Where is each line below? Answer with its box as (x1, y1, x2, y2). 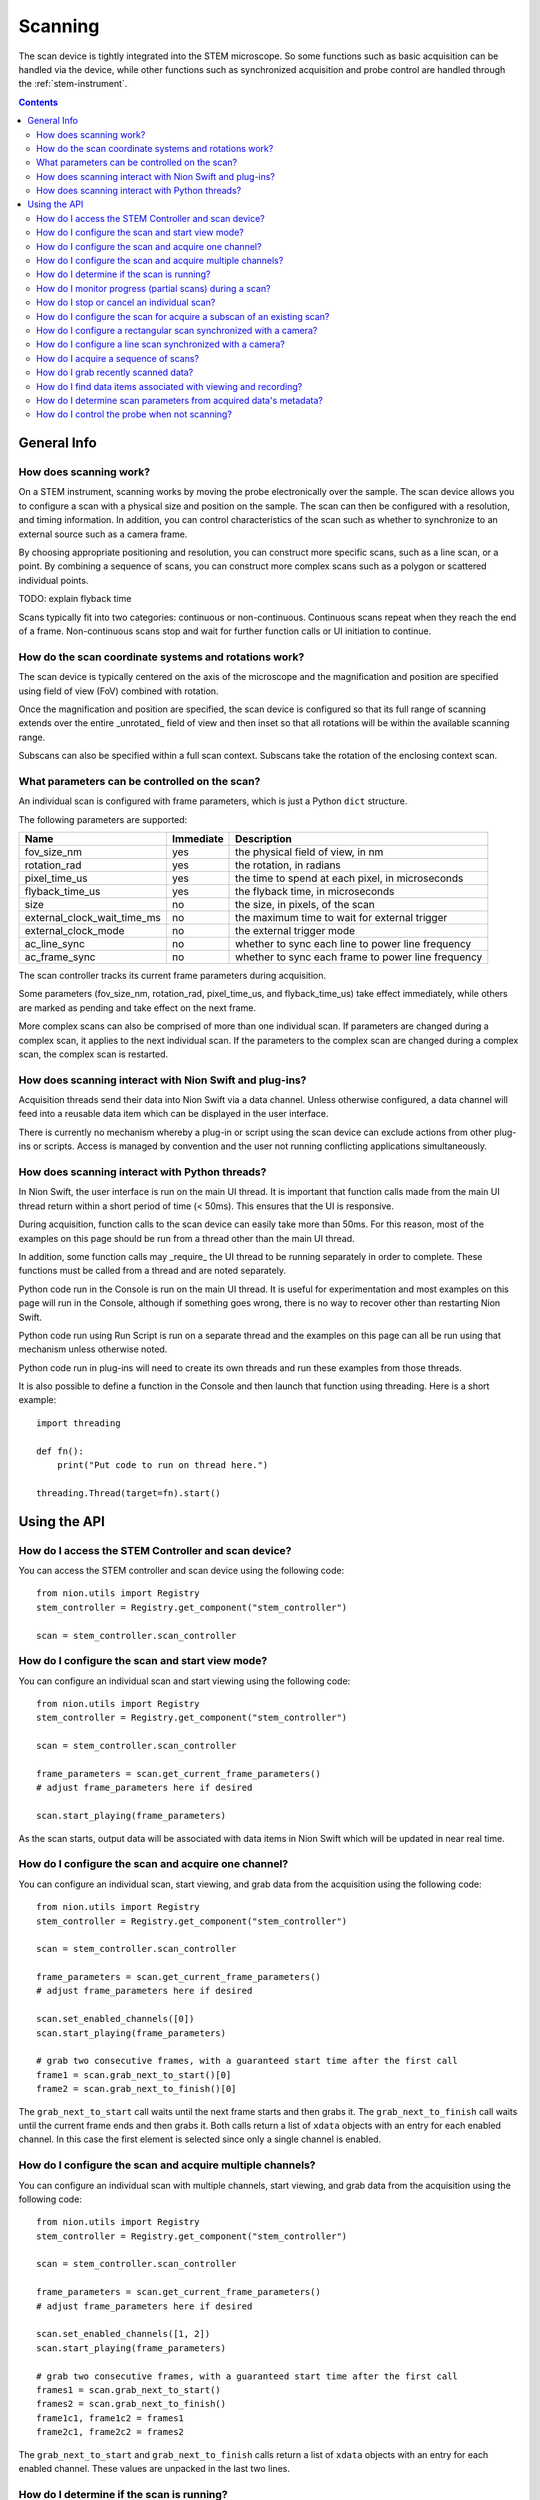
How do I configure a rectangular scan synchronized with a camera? (36, 324, 318, 336)
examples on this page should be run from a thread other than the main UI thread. (18, 1232, 355, 1244)
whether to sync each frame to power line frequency (235, 950, 483, 964)
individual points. (18, 574, 89, 586)
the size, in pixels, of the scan (235, 898, 375, 911)
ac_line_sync (24, 937, 85, 950)
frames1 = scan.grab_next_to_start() (36, 2384, 222, 2395)
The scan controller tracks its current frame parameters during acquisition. (18, 970, 327, 981)
